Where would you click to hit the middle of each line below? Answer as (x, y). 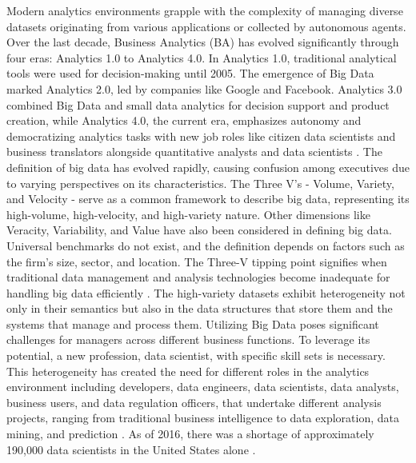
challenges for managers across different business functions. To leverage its (188, 339)
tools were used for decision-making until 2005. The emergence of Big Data (190, 73)
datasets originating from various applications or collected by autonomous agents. (206, 26)
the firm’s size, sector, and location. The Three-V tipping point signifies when (197, 261)
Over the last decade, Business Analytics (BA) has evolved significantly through (203, 42)
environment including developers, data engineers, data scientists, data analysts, (203, 387)
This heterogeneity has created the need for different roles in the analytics (188, 371)
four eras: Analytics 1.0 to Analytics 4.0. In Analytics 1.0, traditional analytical (202, 57)
